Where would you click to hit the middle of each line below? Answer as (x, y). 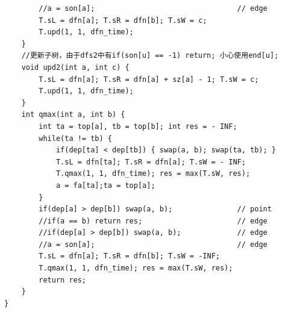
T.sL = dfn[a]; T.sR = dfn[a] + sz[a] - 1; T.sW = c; (149, 79)
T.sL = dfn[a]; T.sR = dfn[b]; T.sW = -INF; (129, 256)
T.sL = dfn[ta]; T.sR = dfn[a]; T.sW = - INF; (151, 162)
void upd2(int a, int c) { (75, 67)
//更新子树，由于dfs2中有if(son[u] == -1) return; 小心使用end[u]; (150, 56)
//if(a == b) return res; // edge (153, 221)
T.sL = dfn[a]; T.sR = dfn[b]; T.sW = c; (123, 20)
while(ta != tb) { (75, 138)
